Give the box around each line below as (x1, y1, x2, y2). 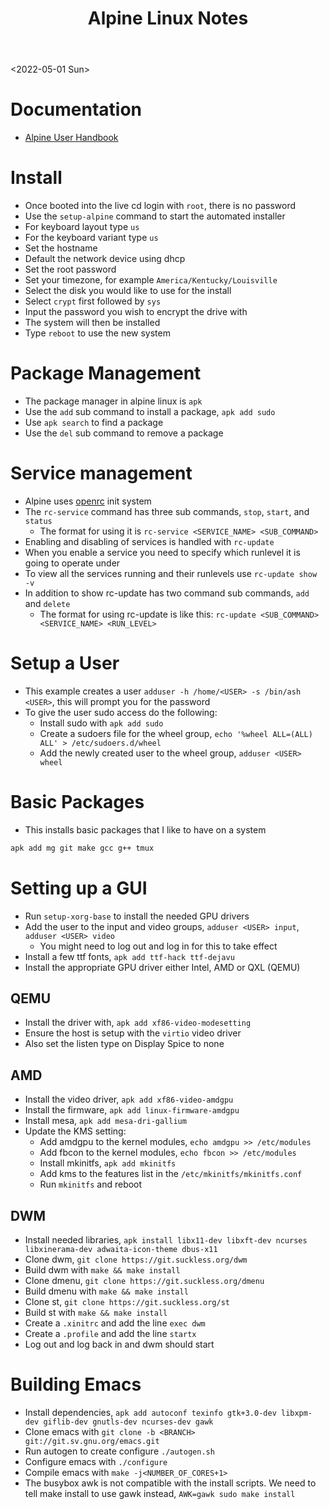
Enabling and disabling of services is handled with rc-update (24, 535, 275, 547)
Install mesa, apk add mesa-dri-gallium (24, 1115, 187, 1127)
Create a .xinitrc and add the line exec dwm (24, 1317, 206, 1329)
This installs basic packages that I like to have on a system (24, 823, 267, 836)
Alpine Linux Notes (87, 7, 249, 30)
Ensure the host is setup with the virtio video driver (24, 1027, 242, 1039)
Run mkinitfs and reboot (39, 1178, 143, 1191)
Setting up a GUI (10, 877, 148, 899)
